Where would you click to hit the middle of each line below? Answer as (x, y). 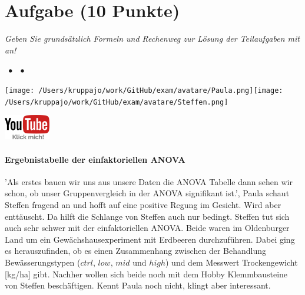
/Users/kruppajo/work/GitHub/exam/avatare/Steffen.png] (117, 102)
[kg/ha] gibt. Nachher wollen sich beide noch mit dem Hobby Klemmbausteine (146, 274)
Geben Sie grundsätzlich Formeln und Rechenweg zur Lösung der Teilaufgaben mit (152, 38)
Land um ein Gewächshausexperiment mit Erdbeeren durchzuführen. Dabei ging (150, 239)
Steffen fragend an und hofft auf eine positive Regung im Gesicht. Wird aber (143, 205)
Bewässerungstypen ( (43, 262)
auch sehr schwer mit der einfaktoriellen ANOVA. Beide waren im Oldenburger (147, 228)
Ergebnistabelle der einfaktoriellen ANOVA (95, 159)
